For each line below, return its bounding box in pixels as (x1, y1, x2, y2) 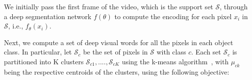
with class (156, 47, 186, 57)
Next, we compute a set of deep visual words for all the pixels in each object (4, 37, 233, 47)
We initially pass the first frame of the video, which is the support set (4, 1, 213, 11)
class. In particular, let (4, 47, 72, 57)
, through (220, 1, 248, 11)
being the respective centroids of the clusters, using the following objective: (4, 66, 229, 77)
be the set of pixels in (83, 47, 148, 57)
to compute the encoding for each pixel (114, 11, 232, 21)
